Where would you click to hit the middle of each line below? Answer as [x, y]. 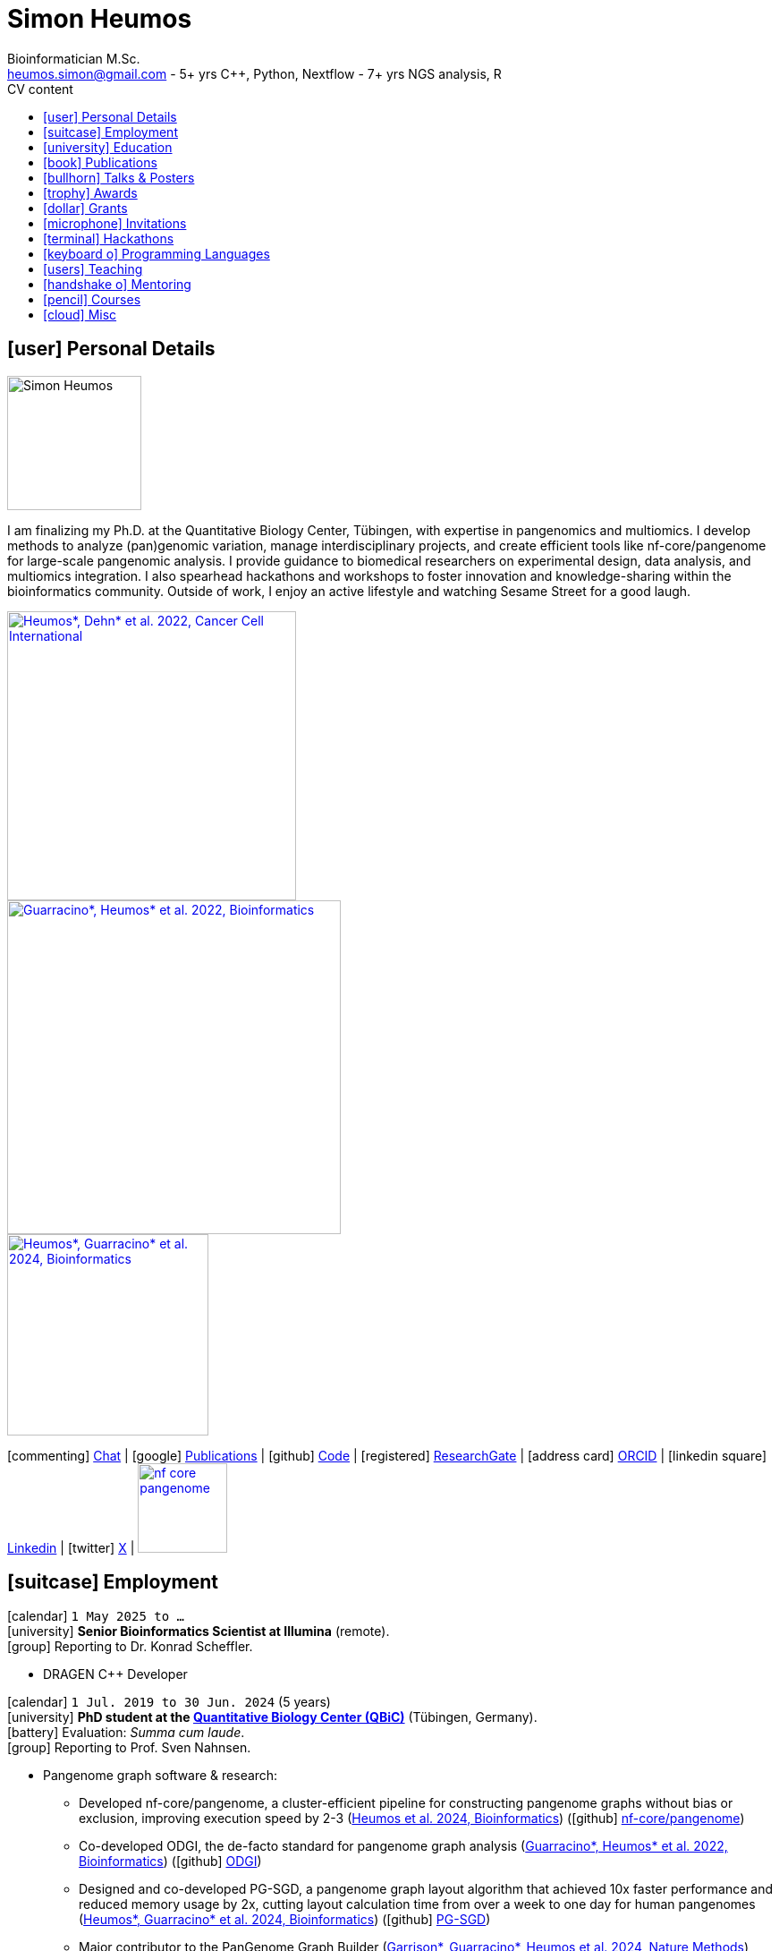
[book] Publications [100, 162]
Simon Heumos [100, 19]
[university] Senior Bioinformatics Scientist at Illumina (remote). [199, 1632]
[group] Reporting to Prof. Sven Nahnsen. [129, 1748]
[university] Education [108, 147]
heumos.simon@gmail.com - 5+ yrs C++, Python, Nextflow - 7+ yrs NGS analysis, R [254, 73]
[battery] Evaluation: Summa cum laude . [126, 1733]
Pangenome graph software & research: [161, 1776]
